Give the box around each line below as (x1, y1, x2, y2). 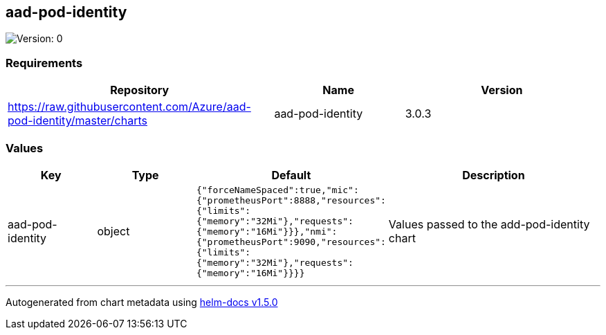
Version (481, 83, 523, 98)
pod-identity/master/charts (8, 114, 147, 128)
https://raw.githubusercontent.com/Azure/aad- (8, 100, 251, 114)
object (97, 224, 130, 239)
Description (462, 167, 525, 182)
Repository (110, 83, 169, 98)
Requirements (6, 55, 83, 70)
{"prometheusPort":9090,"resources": (196, 236, 386, 247)
